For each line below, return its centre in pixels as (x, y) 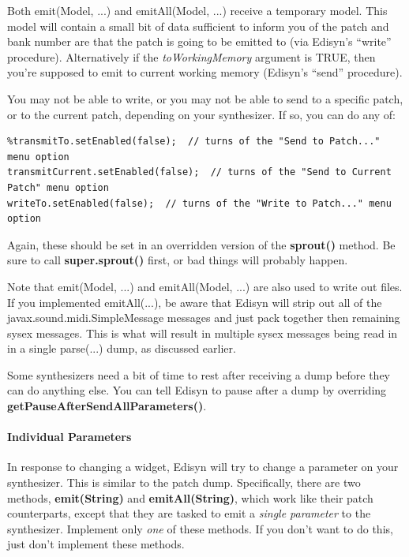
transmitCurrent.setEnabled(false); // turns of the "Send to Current (199, 172)
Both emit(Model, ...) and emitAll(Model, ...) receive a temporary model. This (197, 10)
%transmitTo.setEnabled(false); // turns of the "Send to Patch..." (194, 142)
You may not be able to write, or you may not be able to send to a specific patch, (205, 98)
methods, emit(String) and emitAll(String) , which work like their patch (190, 497)
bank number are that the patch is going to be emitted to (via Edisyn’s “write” (199, 41)
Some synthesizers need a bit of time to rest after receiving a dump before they (199, 374)
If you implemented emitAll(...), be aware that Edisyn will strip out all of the (195, 302)
